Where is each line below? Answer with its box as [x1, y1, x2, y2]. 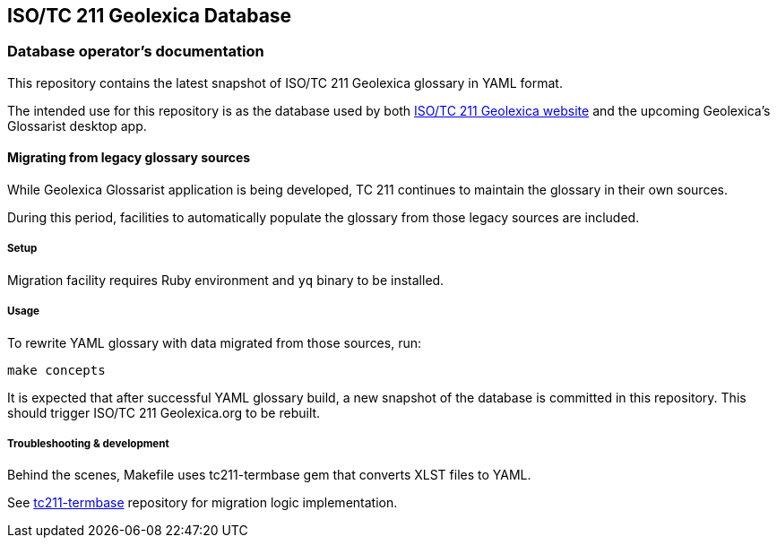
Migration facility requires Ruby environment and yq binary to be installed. [7, 272, 445, 288]
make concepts [7, 362, 106, 377]
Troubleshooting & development [7, 437, 169, 450]
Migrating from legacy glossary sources [7, 150, 251, 166]
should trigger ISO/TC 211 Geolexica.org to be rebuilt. [7, 404, 321, 420]
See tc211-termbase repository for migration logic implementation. [7, 495, 398, 511]
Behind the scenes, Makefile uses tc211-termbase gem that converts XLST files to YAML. [7, 467, 531, 483]
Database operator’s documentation [7, 42, 264, 61]
